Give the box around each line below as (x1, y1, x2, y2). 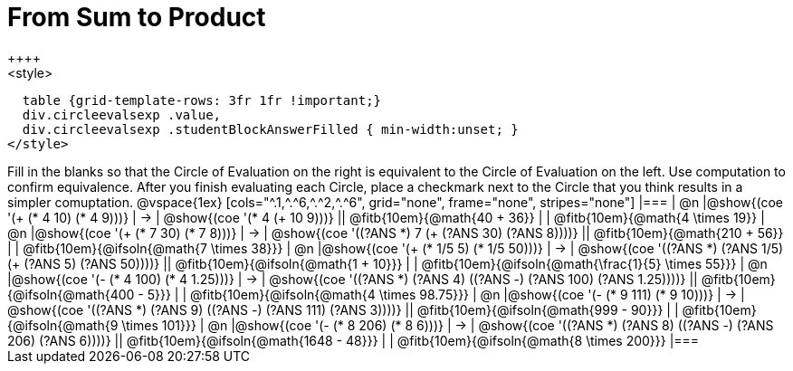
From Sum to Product (7, 2, 266, 33)
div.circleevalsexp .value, (22, 107, 222, 122)
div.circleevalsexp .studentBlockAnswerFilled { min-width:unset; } (22, 121, 519, 137)
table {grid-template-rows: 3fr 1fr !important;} (22, 92, 382, 108)
